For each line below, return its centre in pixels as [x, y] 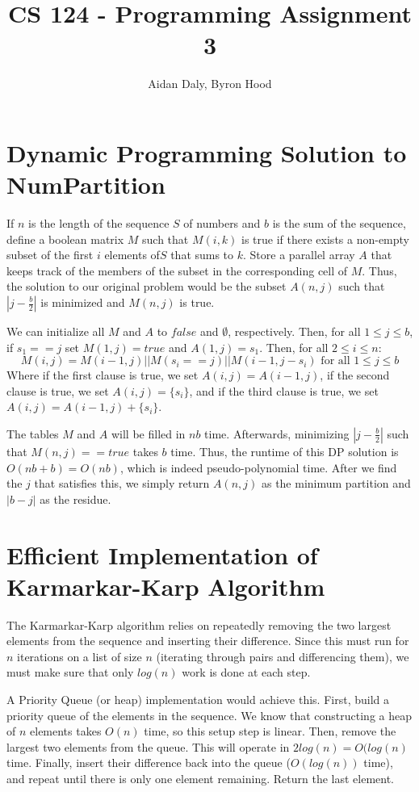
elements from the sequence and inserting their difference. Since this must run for [208, 641]
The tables [33, 433]
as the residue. [75, 499]
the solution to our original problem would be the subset [147, 286]
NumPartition [86, 184]
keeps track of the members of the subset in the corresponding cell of [177, 270]
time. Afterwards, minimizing [277, 433]
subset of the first [50, 255]
